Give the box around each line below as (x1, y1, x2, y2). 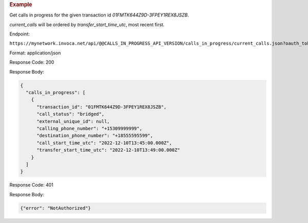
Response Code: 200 (9, 59, 54, 65)
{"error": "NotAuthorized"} (20, 205, 91, 211)
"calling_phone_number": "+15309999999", (36, 125, 142, 131)
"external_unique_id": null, (36, 118, 110, 124)
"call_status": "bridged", (36, 111, 105, 117)
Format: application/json (9, 49, 61, 56)
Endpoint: (9, 31, 30, 37)
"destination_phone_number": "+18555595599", (36, 133, 153, 139)
